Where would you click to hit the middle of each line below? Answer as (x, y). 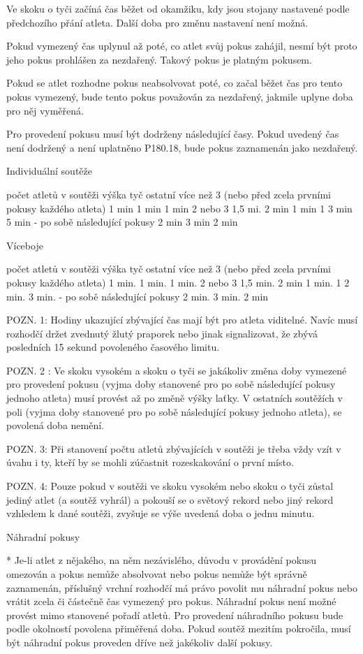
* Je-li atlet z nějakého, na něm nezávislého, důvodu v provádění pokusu (162, 560)
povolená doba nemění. (55, 425)
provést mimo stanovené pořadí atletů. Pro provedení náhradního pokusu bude (175, 615)
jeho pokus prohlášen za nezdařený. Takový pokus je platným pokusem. (159, 59)
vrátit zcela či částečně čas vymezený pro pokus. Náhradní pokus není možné (171, 601)
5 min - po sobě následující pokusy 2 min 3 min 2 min (122, 222)
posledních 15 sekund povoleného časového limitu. (113, 347)
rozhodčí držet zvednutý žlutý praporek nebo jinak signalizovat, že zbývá (162, 333)
